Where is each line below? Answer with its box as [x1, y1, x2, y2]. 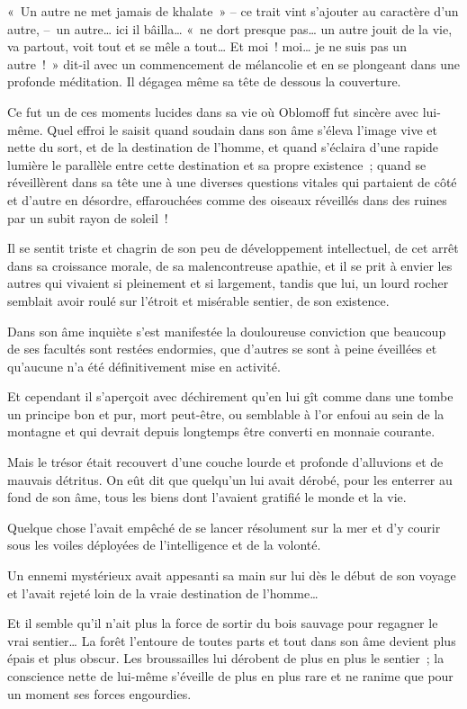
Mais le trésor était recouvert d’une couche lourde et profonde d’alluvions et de [7, 453, 444, 471]
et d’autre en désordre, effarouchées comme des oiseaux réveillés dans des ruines [7, 190, 447, 209]
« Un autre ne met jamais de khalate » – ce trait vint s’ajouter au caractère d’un [7, 2, 459, 20]
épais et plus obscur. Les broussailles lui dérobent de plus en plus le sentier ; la [7, 649, 445, 668]
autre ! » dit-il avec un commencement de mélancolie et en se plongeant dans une [7, 54, 460, 73]
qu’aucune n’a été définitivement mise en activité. [7, 356, 281, 375]
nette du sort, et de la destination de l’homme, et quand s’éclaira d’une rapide [7, 138, 439, 157]
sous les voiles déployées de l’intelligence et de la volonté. [7, 535, 321, 554]
